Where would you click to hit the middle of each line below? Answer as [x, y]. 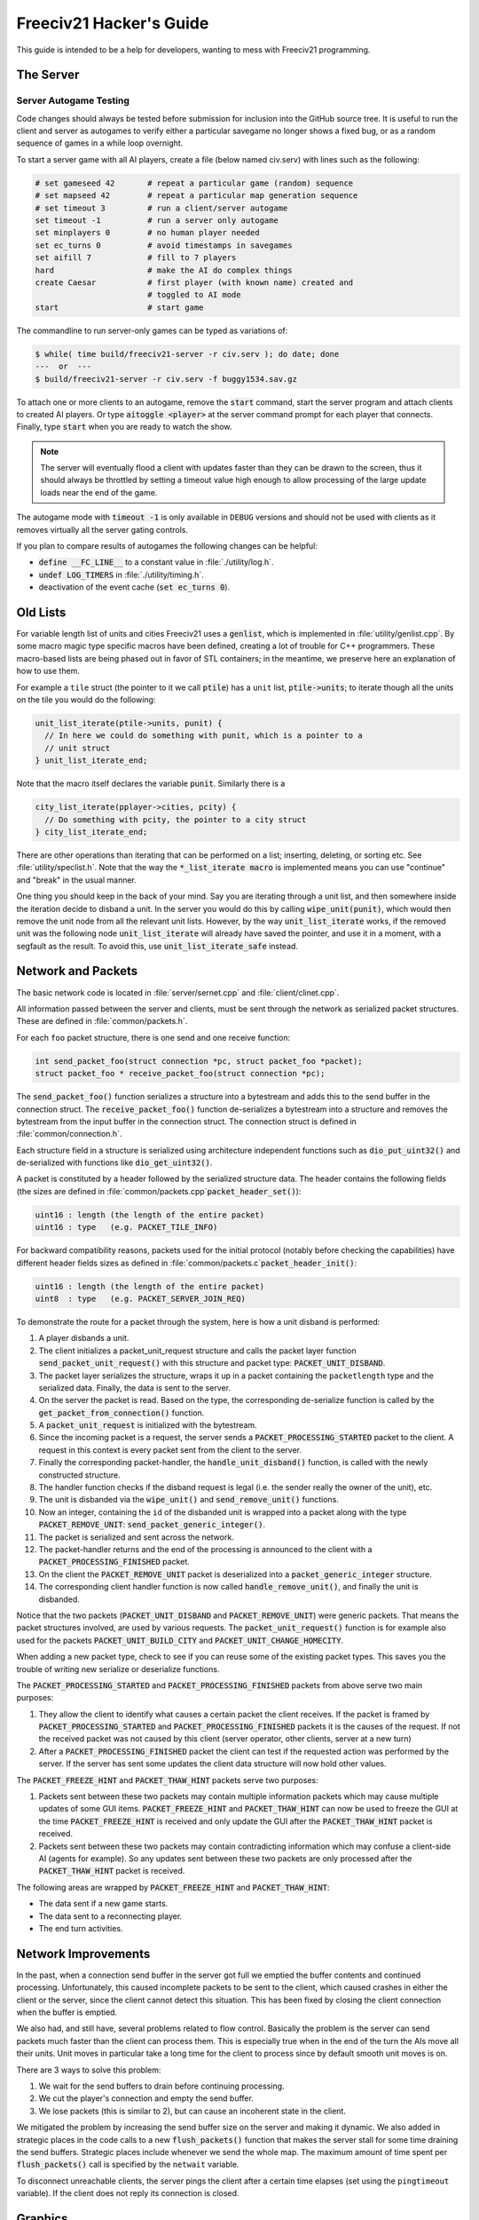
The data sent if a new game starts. [103, 1904]
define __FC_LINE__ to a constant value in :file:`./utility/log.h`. [156, 562]
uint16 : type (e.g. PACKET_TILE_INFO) [126, 1227]
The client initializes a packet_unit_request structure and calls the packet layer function [197, 1351]
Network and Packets [77, 971]
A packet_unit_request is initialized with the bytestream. [148, 1425]
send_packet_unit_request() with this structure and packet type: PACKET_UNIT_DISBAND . [212, 1363]
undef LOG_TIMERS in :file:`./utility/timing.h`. [121, 575]
